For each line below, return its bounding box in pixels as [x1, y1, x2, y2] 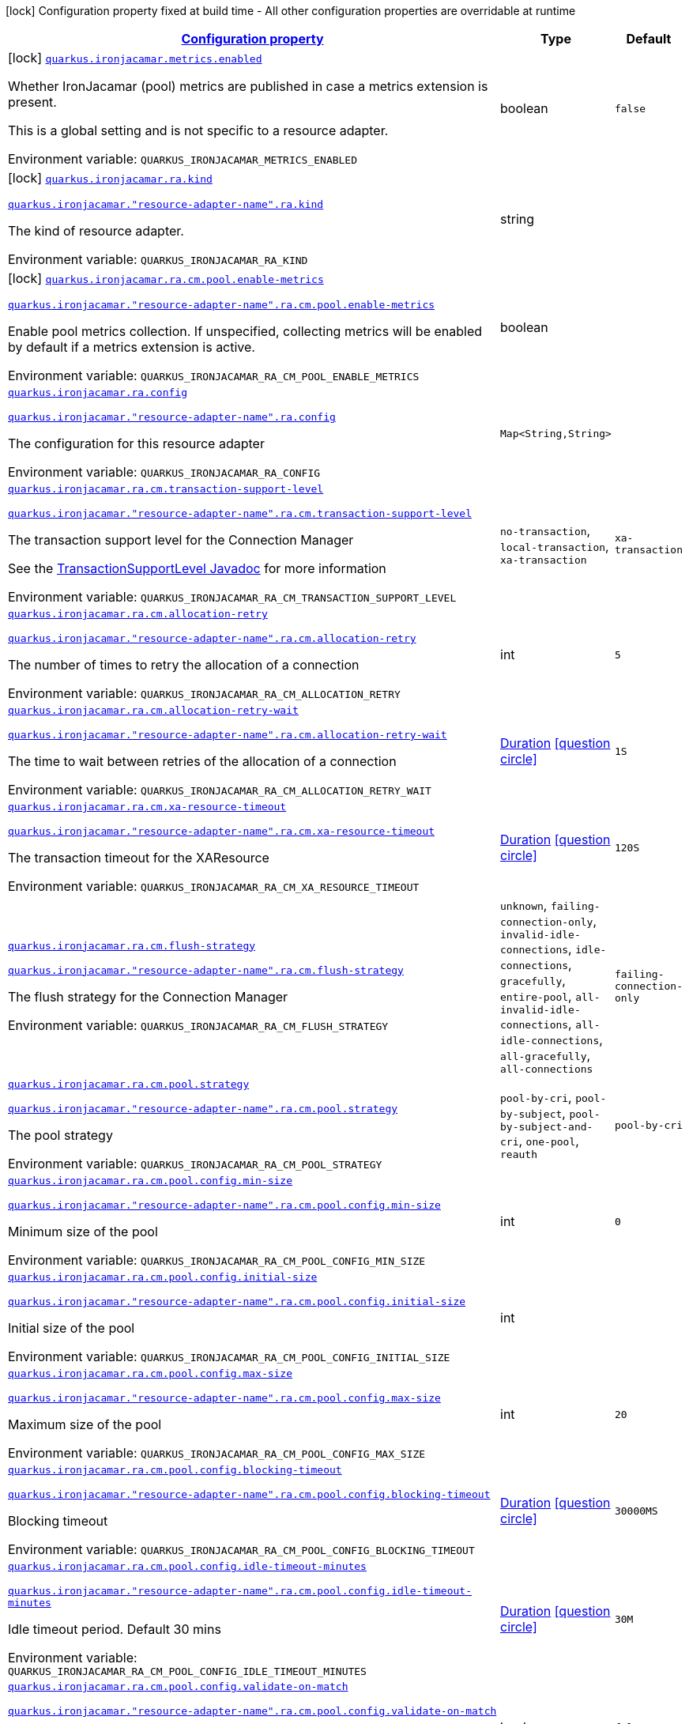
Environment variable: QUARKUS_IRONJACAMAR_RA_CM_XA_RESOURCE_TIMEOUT [8, 878, 420, 894]
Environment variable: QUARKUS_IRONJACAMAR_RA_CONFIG [8, 464, 321, 480]
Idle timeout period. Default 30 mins [8, 1621, 221, 1637]
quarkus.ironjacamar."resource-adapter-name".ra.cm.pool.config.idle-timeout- [8, 1585, 472, 1597]
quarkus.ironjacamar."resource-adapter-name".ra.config [8, 411, 336, 423]
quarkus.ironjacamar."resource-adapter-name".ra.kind [8, 198, 324, 210]
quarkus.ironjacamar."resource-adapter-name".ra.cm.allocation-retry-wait [8, 729, 447, 741]
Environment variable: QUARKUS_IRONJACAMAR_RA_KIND [8, 251, 308, 267]
